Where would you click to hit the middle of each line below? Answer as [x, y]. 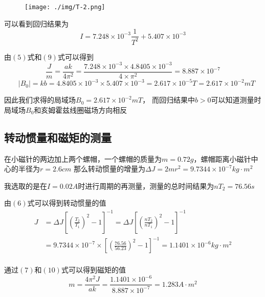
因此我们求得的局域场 [40, 100]
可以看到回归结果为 [36, 23]
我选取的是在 [26, 185]
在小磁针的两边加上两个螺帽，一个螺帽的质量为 [83, 158]
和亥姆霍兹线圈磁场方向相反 [81, 109]
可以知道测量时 [236, 100]
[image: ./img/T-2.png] [65, 7]
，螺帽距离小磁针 [222, 158]
